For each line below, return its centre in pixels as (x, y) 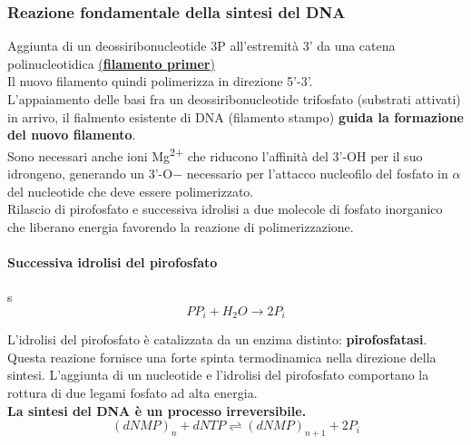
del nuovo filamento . (72, 135)
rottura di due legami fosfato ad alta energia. (132, 393)
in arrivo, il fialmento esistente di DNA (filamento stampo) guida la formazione (235, 116)
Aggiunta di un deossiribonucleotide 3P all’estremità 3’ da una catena (201, 46)
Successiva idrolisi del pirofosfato (113, 262)
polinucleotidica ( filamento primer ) (111, 63)
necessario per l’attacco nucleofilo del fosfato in (317, 174)
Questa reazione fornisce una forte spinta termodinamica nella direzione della (222, 357)
